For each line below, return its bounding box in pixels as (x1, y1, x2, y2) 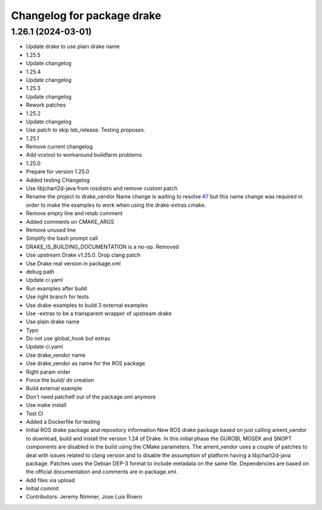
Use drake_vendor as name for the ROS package (26, 360, 145, 367)
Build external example (26, 385, 82, 392)
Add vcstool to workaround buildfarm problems (26, 151, 143, 158)
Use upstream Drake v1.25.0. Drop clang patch (26, 251, 141, 259)
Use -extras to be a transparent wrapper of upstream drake (26, 310, 172, 317)
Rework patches (26, 101, 66, 108)
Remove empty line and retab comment (26, 210, 123, 217)
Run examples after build (26, 285, 88, 292)
